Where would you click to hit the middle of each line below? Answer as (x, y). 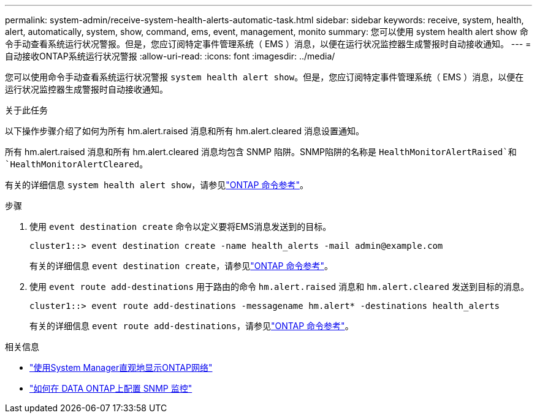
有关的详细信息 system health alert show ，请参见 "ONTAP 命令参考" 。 (157, 185)
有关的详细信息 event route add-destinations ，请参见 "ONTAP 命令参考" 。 (192, 326)
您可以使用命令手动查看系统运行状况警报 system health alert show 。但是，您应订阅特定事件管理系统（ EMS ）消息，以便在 (265, 77)
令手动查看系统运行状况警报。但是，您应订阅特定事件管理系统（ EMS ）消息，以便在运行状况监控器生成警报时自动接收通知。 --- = (268, 44)
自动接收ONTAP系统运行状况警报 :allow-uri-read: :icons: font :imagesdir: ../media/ (170, 56)
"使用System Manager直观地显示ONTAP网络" (121, 367)
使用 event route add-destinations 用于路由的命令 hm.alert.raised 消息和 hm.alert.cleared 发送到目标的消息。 (279, 287)
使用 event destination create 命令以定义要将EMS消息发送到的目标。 (181, 226)
